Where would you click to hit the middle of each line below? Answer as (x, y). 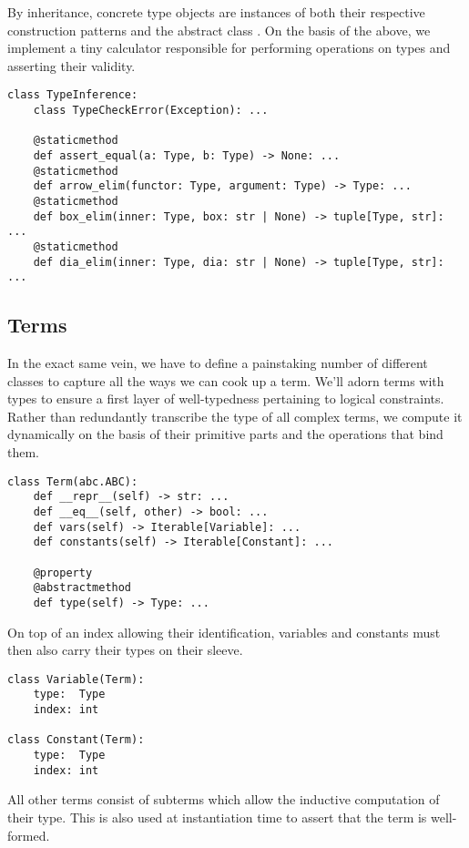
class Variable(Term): (76, 679)
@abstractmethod (82, 588)
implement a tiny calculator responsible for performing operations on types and (229, 48)
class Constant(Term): (76, 740)
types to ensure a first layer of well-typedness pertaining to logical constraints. (226, 398)
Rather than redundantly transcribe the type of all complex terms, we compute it (235, 416)
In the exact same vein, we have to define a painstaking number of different (218, 363)
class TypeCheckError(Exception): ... (151, 111)
